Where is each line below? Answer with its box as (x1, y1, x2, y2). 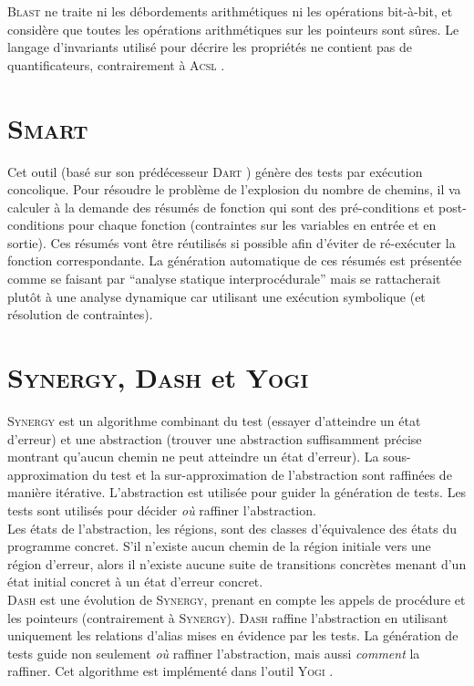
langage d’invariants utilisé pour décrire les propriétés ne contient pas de (7, 37, 412, 57)
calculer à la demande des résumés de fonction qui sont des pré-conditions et (7, 197, 435, 216)
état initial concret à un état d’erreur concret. (7, 572, 263, 591)
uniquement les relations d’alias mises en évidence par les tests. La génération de (7, 626, 459, 645)
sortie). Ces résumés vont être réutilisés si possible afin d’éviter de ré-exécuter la (7, 233, 456, 252)
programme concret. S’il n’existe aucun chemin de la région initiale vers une (7, 536, 431, 556)
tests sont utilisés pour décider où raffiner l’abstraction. (7, 500, 316, 519)
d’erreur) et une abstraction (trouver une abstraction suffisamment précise (7, 429, 422, 448)
